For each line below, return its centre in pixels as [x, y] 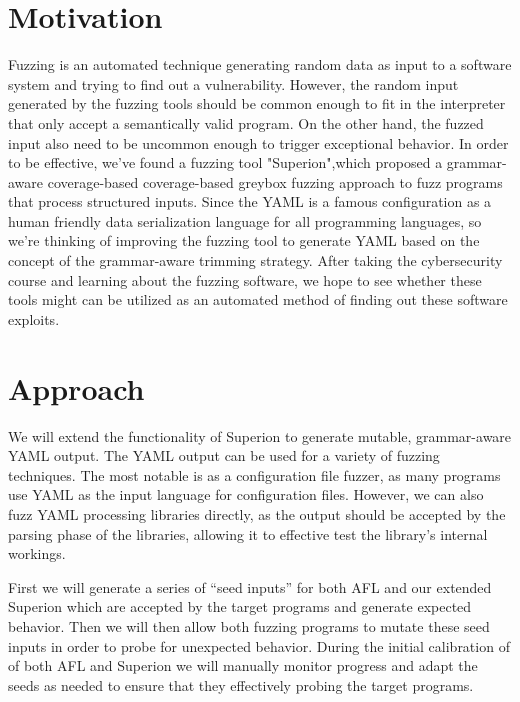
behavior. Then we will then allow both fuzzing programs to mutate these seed [249, 625]
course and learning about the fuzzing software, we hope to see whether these [245, 279]
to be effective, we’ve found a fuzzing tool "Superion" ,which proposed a [225, 162]
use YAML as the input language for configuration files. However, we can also [246, 494]
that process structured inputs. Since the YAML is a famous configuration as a [250, 201]
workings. [37, 553]
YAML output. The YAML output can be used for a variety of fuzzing [224, 455]
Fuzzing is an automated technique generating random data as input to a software [260, 64]
